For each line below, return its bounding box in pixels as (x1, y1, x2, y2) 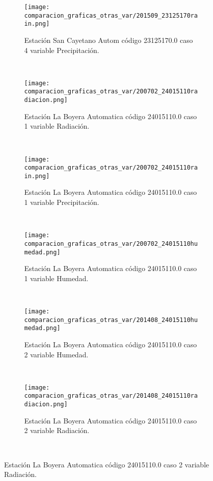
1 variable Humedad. (24, 273, 88, 283)
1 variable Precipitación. (24, 197, 99, 207)
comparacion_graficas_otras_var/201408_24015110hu (24, 316, 198, 324)
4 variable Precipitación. (24, 44, 99, 55)
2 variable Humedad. (24, 349, 88, 359)
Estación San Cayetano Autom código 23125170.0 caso (24, 34, 193, 45)
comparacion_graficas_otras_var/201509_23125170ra (24, 12, 198, 19)
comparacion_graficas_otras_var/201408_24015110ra (24, 392, 198, 400)
